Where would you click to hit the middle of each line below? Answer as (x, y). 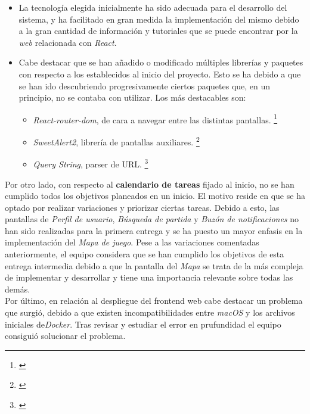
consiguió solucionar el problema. (65, 336)
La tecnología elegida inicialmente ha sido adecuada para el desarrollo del (153, 7)
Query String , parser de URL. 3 (91, 163)
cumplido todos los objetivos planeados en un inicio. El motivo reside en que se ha (155, 196)
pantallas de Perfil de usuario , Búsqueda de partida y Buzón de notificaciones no (152, 219)
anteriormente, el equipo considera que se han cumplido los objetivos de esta (145, 254)
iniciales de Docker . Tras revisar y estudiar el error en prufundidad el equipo (143, 324)
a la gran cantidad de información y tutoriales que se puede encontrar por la (158, 31)
